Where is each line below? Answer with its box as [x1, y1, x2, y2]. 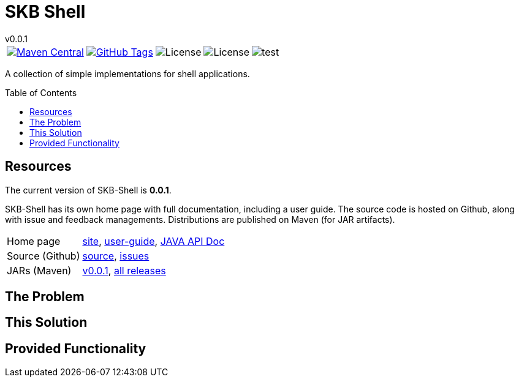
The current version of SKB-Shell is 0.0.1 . [5, 184, 172, 195]
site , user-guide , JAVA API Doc [82, 234, 225, 247]
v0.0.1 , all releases [82, 264, 166, 277]
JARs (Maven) [7, 264, 72, 277]
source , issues [82, 249, 150, 262]
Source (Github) [7, 249, 80, 262]
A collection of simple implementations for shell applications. [5, 68, 250, 79]
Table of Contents [5, 87, 77, 98]
